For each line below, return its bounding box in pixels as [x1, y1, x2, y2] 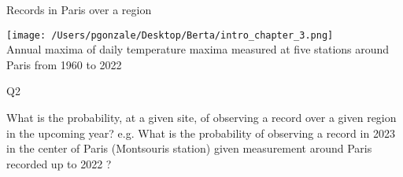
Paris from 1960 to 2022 [6, 56, 122, 72]
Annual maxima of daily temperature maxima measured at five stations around [6, 41, 390, 57]
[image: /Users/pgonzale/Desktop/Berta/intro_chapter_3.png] [6, 29, 334, 41]
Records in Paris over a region [6, 2, 152, 17]
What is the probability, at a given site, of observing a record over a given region [6, 109, 397, 126]
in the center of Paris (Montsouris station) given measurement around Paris [6, 140, 372, 157]
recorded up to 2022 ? [6, 155, 112, 171]
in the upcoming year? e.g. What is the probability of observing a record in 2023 [6, 124, 395, 141]
